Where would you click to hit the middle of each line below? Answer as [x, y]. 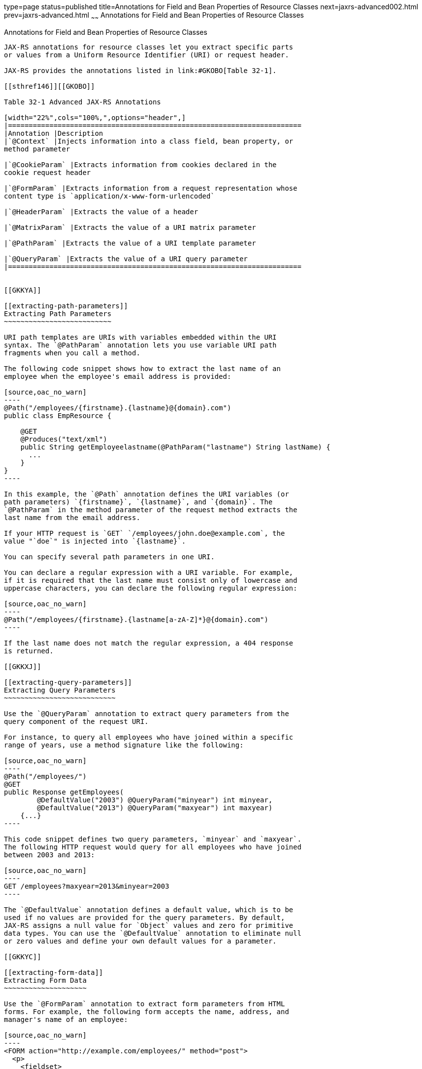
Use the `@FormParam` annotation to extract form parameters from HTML [145, 1004]
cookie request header [48, 172]
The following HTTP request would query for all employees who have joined [153, 847]
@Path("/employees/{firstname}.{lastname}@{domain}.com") [118, 408]
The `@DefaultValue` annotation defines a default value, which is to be [149, 909]
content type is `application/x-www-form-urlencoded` [109, 196]
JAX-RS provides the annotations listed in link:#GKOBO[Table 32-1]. [140, 70]
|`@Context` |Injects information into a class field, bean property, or [149, 141]
